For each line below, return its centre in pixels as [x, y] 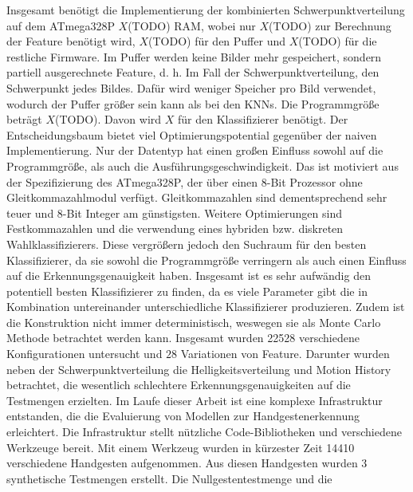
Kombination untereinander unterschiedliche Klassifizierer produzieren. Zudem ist [206, 307]
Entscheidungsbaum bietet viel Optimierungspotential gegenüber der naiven [192, 134]
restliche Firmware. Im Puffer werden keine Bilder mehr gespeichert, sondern [194, 56]
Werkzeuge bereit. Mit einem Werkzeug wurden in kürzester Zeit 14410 [181, 447]
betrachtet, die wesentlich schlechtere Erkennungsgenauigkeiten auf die [179, 385]
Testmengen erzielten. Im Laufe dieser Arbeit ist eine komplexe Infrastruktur [195, 400]
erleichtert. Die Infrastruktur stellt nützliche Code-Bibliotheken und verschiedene [204, 432]
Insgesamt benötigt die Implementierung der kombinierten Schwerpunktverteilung [206, 10]
